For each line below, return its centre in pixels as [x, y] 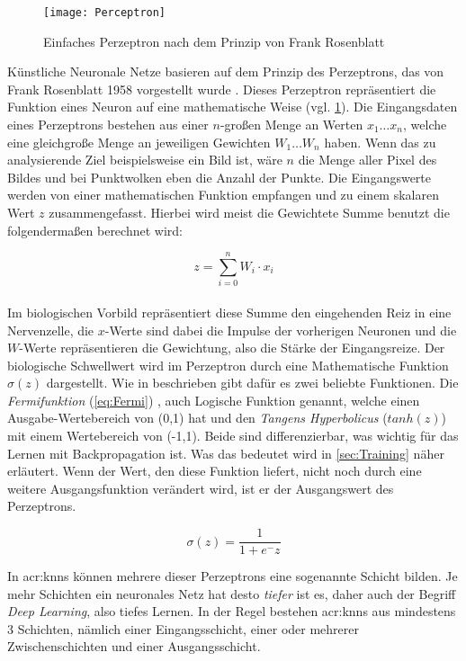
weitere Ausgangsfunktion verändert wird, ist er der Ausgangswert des [201, 488]
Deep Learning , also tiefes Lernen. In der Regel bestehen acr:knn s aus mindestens [232, 611]
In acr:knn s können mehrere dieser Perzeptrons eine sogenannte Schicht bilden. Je [233, 576]
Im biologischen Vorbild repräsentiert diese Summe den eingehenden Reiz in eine [229, 312]
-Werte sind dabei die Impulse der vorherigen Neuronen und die [281, 330]
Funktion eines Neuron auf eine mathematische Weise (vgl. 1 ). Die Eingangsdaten [233, 107]
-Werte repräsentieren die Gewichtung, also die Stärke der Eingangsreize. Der [232, 348]
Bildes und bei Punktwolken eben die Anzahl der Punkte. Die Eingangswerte [220, 177]
